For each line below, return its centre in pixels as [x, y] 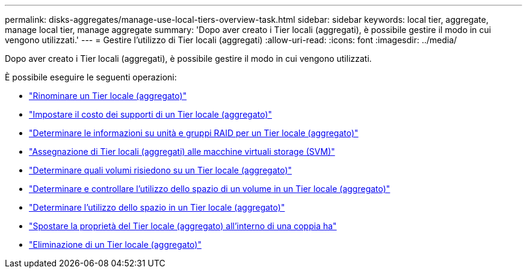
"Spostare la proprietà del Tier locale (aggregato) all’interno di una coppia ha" [183, 226]
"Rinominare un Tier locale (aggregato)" [108, 96]
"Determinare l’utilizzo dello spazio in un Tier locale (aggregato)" [157, 207]
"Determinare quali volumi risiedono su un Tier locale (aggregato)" [161, 170]
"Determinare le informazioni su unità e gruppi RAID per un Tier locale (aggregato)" [194, 133]
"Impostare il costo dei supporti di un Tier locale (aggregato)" [151, 114]
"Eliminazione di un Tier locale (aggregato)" [115, 244]
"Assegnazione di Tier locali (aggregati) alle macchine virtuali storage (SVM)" [182, 151]
